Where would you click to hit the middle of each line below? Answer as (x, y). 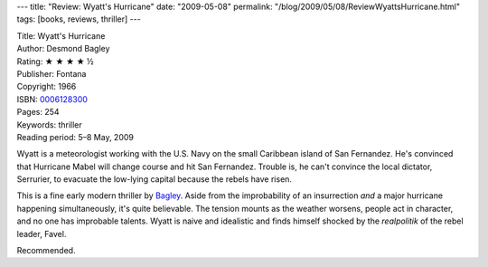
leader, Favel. (42, 234)
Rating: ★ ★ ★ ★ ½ (55, 61)
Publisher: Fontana (52, 73)
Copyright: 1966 (47, 87)
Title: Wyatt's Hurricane (61, 35)
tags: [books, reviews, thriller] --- (79, 19)
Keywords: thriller (50, 124)
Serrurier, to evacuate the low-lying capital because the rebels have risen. (155, 179)
